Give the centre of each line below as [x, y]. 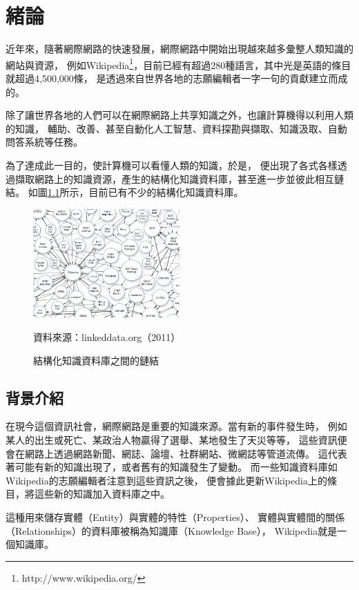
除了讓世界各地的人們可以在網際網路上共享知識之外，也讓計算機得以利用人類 [179, 115]
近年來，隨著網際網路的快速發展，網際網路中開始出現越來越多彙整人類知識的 [179, 49]
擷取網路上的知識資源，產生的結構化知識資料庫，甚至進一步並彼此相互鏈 [179, 178]
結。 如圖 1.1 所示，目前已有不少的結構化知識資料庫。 [125, 192]
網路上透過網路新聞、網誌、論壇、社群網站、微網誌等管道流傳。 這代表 [186, 453]
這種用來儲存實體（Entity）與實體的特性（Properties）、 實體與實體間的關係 [175, 517]
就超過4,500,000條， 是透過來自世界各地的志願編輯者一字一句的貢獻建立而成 [177, 78]
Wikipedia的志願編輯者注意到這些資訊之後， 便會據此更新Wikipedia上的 [166, 480]
